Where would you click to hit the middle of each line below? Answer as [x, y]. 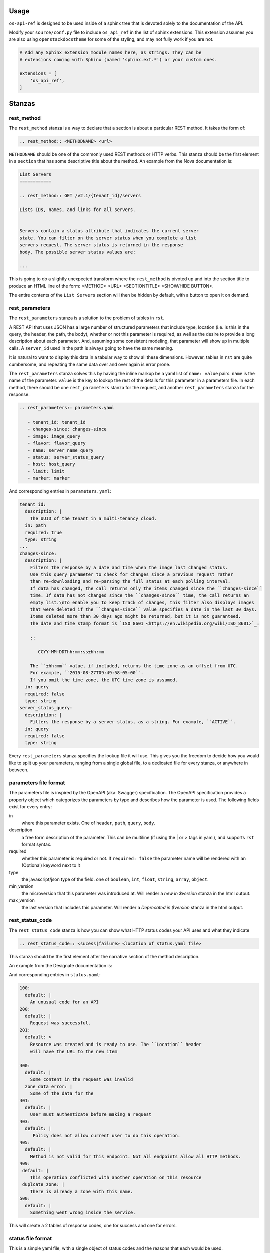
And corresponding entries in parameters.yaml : [60, 491]
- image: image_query [54, 436]
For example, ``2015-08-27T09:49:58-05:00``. [87, 673]
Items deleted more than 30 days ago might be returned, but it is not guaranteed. [136, 617]
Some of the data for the [62, 1093]
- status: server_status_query [66, 457]
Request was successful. [61, 1023]
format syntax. [37, 844]
